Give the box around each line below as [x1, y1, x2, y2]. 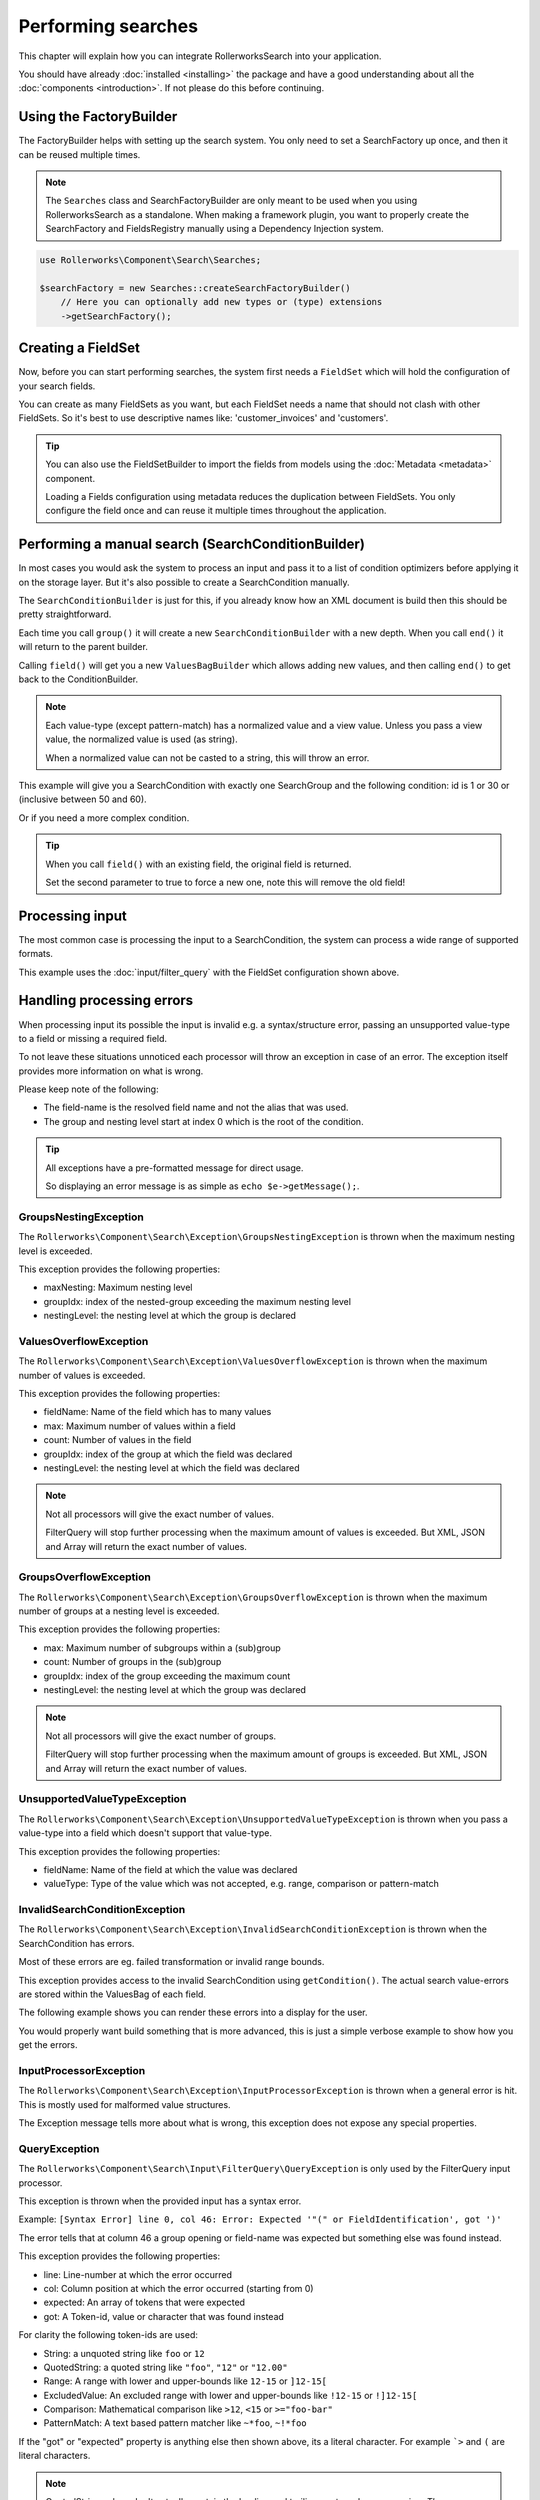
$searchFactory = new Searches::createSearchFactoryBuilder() [39, 282, 351, 294]
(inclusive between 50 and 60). [18, 793, 147, 805]
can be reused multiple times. [18, 148, 141, 160]
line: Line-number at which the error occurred [43, 2268, 233, 2280]
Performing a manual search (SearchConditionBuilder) [18, 536, 365, 553]
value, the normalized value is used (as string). [45, 733, 239, 745]
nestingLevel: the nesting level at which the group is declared [43, 1310, 297, 1322]
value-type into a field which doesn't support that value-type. [18, 1827, 272, 1839]
